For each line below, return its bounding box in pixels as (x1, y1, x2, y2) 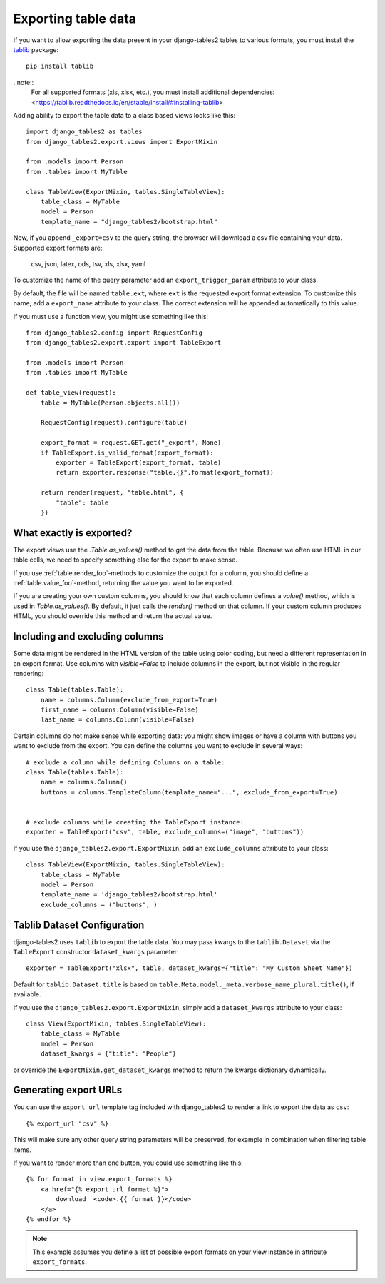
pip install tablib (26, 62, 94, 71)
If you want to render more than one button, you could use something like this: (13, 1158, 244, 1167)
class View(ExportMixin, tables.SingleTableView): (26, 1019, 207, 1028)
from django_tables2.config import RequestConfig (26, 328, 203, 337)
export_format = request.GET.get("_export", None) (40, 439, 222, 447)
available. (13, 990, 42, 999)
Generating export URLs (13, 1084, 123, 1096)
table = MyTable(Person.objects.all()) (40, 398, 180, 407)
